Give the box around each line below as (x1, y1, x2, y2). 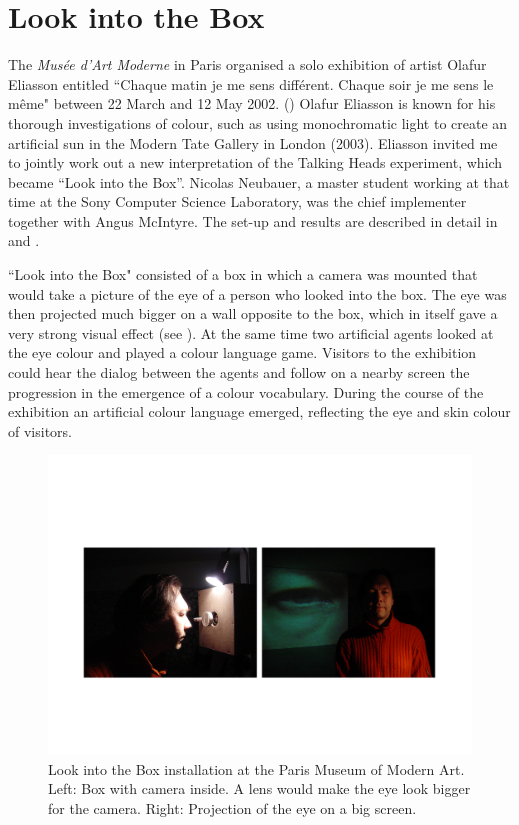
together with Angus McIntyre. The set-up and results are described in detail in (8, 210, 498, 231)
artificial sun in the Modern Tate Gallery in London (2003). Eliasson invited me (8, 132, 498, 153)
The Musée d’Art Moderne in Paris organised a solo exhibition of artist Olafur (8, 54, 487, 75)
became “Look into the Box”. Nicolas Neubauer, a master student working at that (8, 171, 510, 192)
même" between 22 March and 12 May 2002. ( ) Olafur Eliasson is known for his (8, 93, 496, 114)
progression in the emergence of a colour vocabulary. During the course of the (8, 381, 484, 402)
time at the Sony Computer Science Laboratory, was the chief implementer (8, 191, 467, 212)
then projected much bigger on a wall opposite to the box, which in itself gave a (8, 303, 498, 324)
